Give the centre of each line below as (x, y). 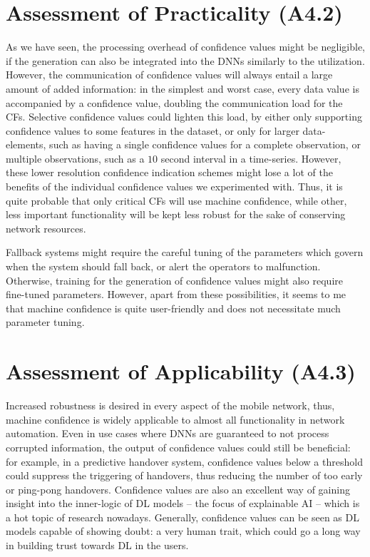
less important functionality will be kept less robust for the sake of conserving (176, 214)
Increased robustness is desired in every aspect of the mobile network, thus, (170, 405)
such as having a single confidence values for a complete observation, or (205, 144)
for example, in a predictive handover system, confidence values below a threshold (184, 461)
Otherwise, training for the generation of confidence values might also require (174, 280)
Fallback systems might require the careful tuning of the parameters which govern (185, 252)
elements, (26, 144)
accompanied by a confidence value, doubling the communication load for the (174, 102)
